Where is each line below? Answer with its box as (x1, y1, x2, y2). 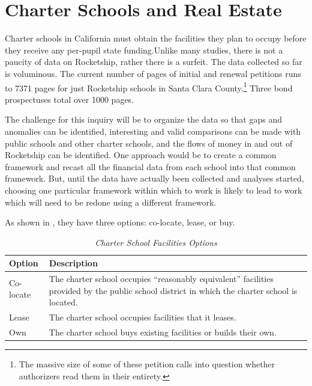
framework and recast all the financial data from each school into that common (5, 160, 296, 173)
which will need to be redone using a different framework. (5, 195, 217, 208)
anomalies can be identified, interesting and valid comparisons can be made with (5, 124, 301, 137)
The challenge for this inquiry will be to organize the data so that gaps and (5, 113, 282, 126)
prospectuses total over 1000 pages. (5, 93, 134, 105)
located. (49, 296, 78, 308)
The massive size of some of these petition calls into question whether (19, 358, 275, 370)
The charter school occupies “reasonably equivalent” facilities (49, 272, 274, 285)
